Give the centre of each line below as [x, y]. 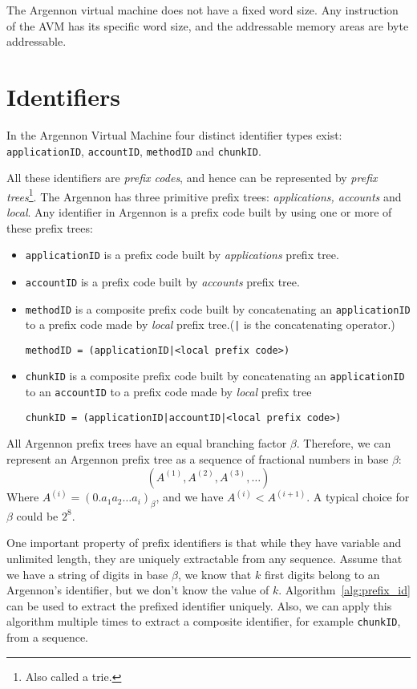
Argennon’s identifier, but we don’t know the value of [138, 590]
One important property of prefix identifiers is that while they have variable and [204, 543]
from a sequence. [47, 637]
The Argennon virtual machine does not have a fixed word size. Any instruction [202, 10]
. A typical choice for [358, 497]
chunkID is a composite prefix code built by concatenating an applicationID [215, 376]
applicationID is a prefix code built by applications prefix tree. [182, 255]
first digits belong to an [322, 574]
